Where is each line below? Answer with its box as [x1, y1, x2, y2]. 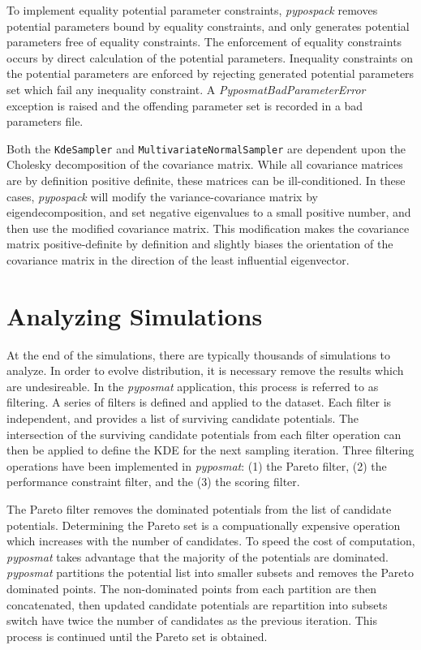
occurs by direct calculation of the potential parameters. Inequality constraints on [6, 49, 414, 66]
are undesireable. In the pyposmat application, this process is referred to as [6, 377, 379, 394]
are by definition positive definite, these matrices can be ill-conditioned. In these [6, 172, 406, 188]
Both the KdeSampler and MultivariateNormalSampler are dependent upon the [6, 140, 406, 157]
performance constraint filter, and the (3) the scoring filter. [6, 473, 300, 490]
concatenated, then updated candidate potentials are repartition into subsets [6, 596, 388, 613]
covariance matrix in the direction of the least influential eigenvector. [6, 251, 350, 268]
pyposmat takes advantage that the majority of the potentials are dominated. [6, 548, 389, 565]
